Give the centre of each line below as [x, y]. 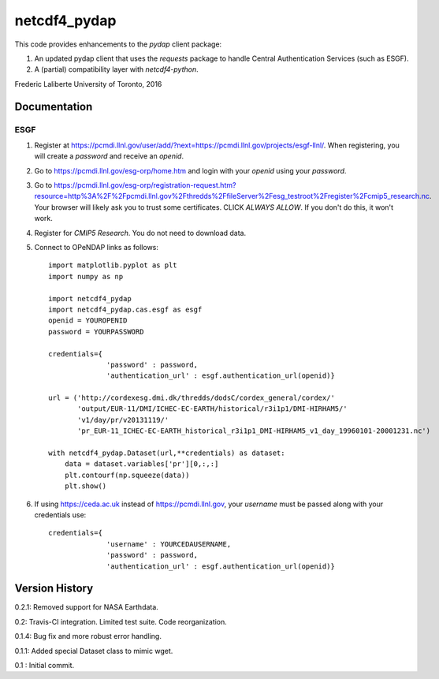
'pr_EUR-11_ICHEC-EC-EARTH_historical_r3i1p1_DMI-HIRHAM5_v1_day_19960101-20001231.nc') [254, 431]
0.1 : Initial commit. [45, 666]
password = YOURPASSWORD [96, 332]
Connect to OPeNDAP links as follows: [97, 247]
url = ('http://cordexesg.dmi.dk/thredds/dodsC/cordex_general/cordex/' [192, 398]
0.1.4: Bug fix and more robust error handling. [88, 636]
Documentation [54, 106]
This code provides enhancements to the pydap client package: [118, 44]
